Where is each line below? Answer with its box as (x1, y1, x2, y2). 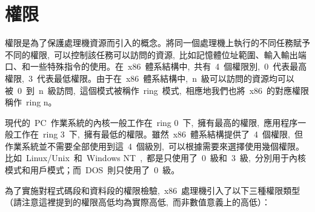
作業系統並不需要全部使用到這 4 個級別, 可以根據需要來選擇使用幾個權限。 (5, 139, 304, 152)
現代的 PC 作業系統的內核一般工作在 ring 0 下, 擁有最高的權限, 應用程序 (5, 116, 298, 128)
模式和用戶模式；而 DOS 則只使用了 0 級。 (5, 164, 180, 176)
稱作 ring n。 (5, 96, 57, 108)
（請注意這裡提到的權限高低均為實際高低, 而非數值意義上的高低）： (5, 196, 270, 208)
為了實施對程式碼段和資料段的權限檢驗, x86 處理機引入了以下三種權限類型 (5, 184, 300, 196)
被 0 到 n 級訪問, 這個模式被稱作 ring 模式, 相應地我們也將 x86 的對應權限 (5, 84, 310, 96)
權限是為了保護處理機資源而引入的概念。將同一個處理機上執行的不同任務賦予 (5, 36, 310, 49)
